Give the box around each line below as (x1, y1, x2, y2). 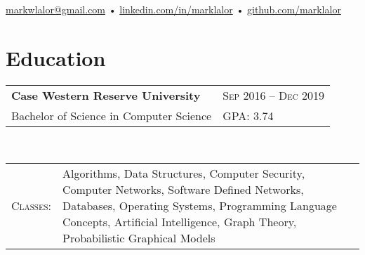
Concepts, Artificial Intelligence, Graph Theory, (62, 214, 297, 230)
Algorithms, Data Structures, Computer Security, (62, 165, 305, 182)
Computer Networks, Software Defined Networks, (62, 181, 304, 198)
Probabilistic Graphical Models (62, 230, 215, 247)
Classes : (11, 197, 51, 214)
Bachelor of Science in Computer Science (11, 107, 212, 124)
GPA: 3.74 (223, 107, 274, 124)
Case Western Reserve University (11, 86, 201, 103)
